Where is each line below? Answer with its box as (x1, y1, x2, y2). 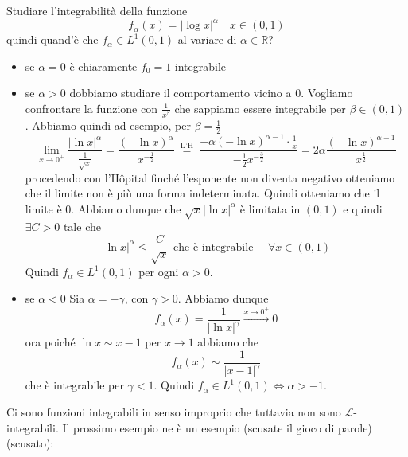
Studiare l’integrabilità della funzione (6, 2, 188, 18)
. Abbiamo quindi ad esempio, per (25, 117, 191, 134)
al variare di (177, 31, 237, 48)
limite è (25, 200, 62, 217)
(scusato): (6, 435, 54, 451)
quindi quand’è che (6, 31, 99, 48)
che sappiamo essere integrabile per (174, 100, 346, 116)
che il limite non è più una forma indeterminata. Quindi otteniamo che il (25, 185, 380, 201)
